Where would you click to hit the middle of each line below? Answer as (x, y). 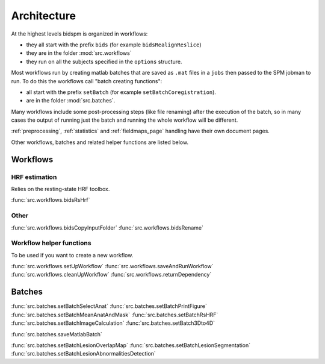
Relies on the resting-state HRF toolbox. (60, 189)
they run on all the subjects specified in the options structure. (104, 61)
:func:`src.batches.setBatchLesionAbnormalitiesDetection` (83, 354)
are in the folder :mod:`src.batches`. (71, 101)
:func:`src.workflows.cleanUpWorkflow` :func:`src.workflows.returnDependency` (111, 275)
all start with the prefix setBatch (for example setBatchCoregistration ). (121, 92)
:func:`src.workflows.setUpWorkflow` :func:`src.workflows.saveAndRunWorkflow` (112, 266)
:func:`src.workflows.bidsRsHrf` (51, 200)
